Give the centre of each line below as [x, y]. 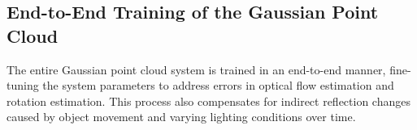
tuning [23, 85]
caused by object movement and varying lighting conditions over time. [181, 117]
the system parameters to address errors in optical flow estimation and [218, 85]
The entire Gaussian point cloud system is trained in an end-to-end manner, [196, 69]
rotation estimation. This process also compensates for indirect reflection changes [208, 101]
